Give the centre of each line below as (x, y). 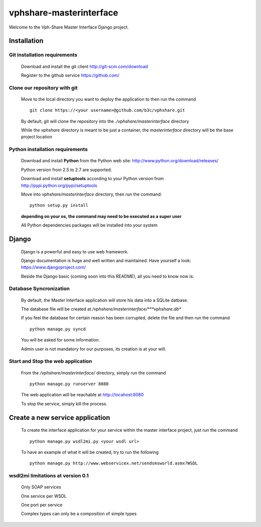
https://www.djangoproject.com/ (53, 267)
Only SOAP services (41, 487)
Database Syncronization (39, 289)
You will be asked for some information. (60, 340)
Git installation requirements (43, 55)
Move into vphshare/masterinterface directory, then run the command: (91, 194)
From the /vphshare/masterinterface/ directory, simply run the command (94, 372)
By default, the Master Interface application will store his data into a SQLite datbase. (105, 300)
